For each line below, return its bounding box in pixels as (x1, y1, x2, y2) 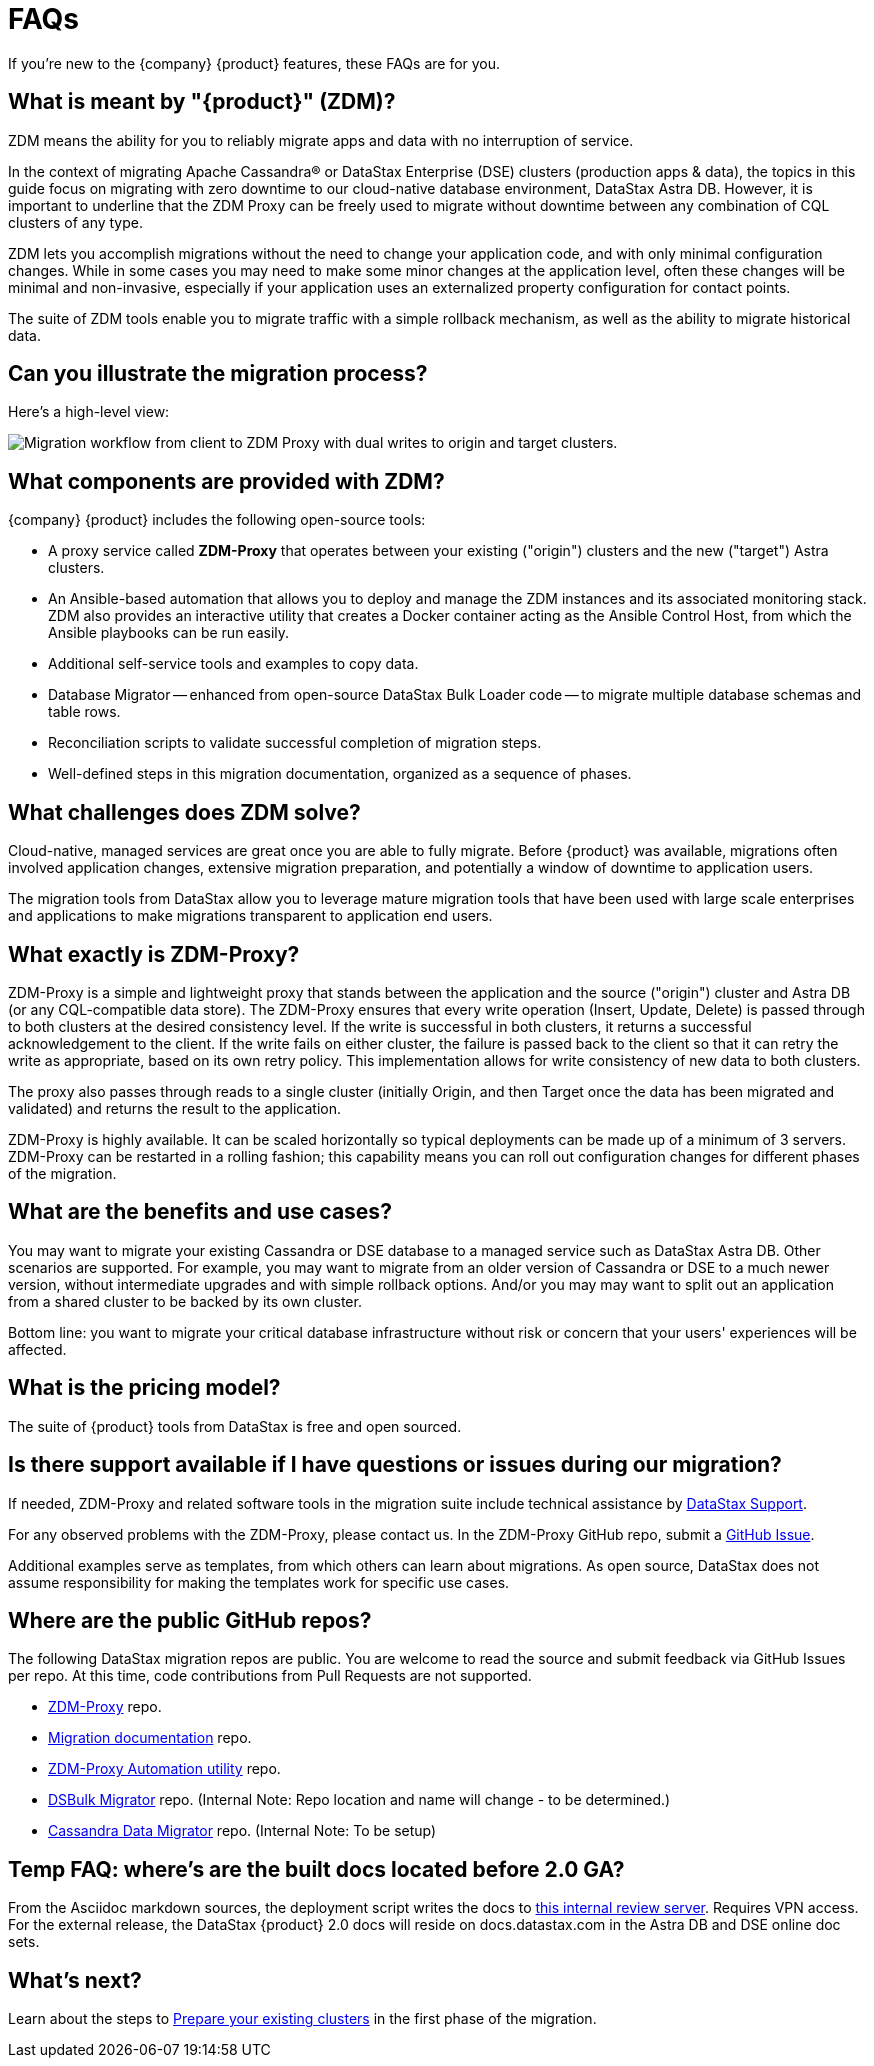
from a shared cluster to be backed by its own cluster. (8, 1292, 362, 1310)
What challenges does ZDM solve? (8, 799, 361, 825)
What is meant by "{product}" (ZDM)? (8, 89, 396, 115)
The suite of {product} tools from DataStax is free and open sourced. (8, 1417, 462, 1435)
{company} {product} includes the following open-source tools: (8, 511, 426, 529)
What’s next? (8, 1967, 142, 1993)
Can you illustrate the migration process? (8, 361, 428, 387)
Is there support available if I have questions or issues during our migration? (8, 1452, 782, 1478)
